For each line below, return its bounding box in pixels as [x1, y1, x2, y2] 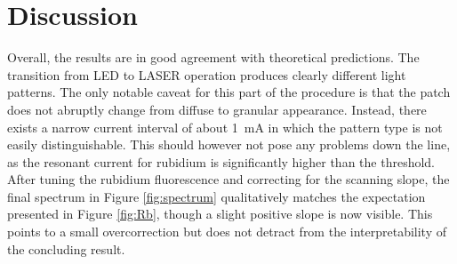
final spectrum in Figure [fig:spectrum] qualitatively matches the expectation [7, 187, 426, 205]
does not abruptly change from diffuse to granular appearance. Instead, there [7, 100, 427, 118]
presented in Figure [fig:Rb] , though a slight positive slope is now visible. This [7, 204, 433, 223]
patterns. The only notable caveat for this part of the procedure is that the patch [7, 83, 451, 101]
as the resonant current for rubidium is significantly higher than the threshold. [7, 152, 435, 171]
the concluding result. [7, 239, 125, 258]
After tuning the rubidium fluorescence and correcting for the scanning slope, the [7, 170, 450, 188]
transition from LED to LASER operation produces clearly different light [7, 65, 406, 84]
